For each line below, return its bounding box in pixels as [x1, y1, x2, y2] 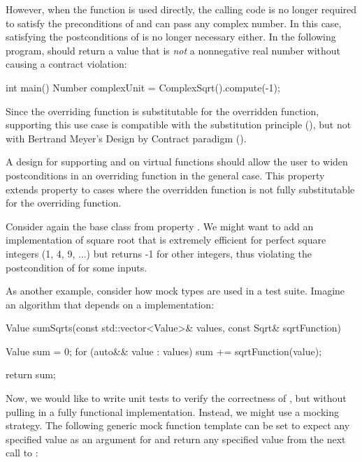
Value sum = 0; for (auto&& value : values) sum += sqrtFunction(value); [6, 343, 322, 358]
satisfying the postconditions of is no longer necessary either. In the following [6, 29, 336, 44]
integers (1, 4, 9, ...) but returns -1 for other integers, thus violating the [6, 246, 312, 260]
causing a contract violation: [6, 57, 127, 71]
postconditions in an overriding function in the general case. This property [6, 167, 325, 182]
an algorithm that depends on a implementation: [6, 297, 215, 311]
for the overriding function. [6, 195, 122, 210]
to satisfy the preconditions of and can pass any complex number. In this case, [6, 15, 342, 30]
